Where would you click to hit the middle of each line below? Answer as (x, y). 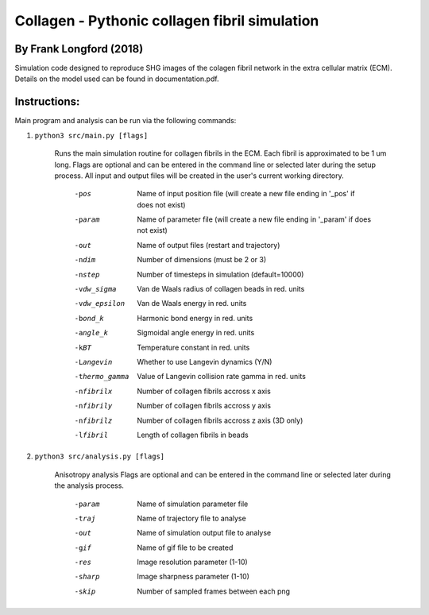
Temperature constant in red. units (193, 347)
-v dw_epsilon (100, 304)
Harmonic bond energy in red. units (195, 318)
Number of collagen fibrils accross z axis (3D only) (220, 420)
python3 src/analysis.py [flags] (100, 456)
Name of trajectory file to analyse (191, 518)
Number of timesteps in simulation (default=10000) (220, 274)
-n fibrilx (93, 391)
